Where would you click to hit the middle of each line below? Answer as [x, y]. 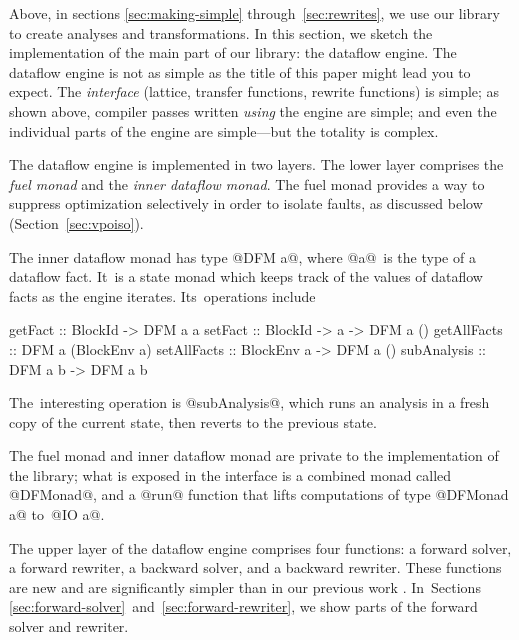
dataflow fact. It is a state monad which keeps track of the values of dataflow [246, 276]
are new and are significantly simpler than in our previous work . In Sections [245, 586]
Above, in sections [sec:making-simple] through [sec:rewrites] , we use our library [254, 13]
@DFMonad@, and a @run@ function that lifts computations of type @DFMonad [259, 494]
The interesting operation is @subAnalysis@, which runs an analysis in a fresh [249, 402]
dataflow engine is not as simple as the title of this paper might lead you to [240, 71]
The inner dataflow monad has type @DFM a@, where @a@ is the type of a [242, 256]
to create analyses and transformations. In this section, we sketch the [221, 32]
